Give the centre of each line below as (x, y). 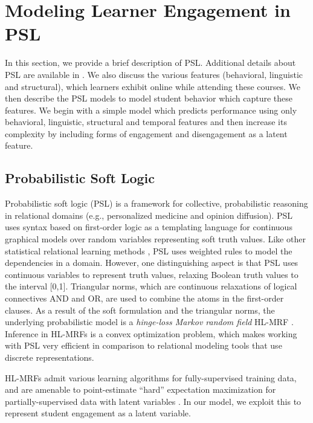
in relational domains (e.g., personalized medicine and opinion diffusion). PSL (149, 215)
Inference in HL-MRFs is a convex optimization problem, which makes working (151, 333)
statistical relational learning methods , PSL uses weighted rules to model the (149, 250)
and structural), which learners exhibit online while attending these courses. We (153, 86)
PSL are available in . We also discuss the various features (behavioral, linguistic (154, 74)
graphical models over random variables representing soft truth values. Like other (155, 239)
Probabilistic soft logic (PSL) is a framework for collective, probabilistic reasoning (156, 203)
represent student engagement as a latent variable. (98, 413)
